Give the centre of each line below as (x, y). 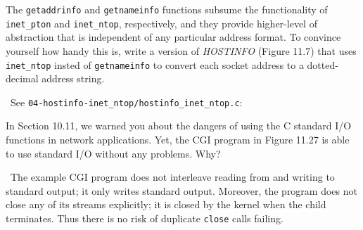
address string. (73, 78)
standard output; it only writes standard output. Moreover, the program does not (181, 190)
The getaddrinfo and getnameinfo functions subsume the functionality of (167, 9)
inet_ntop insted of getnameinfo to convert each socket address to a (155, 64)
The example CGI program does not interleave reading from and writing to (172, 177)
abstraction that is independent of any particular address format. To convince (173, 37)
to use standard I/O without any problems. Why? (113, 153)
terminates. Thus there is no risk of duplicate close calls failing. (145, 218)
